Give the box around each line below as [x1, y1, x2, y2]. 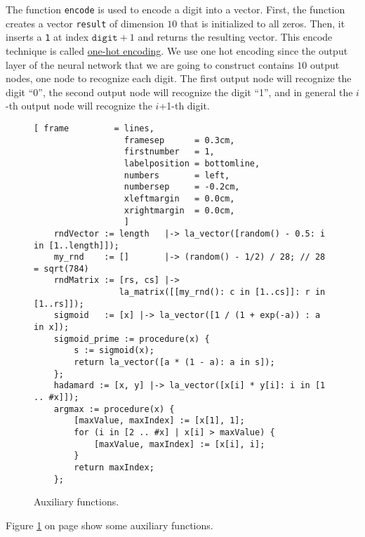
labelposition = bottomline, [124, 158, 260, 168]
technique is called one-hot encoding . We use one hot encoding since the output [6, 43, 348, 58]
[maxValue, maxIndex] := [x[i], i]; [93, 439, 265, 449]
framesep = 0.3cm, [124, 135, 235, 145]
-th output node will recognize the [6, 98, 152, 113]
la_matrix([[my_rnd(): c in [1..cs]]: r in [119, 287, 326, 298]
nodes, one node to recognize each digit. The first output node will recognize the [6, 71, 352, 86]
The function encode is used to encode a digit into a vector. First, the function [6, 2, 345, 16]
